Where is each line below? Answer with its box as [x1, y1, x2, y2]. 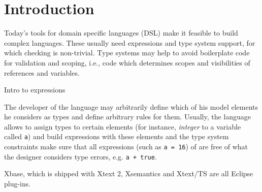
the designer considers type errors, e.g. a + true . [4, 151, 157, 162]
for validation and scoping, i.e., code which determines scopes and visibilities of [4, 57, 250, 68]
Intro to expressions [4, 84, 65, 95]
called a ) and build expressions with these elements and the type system [4, 131, 229, 142]
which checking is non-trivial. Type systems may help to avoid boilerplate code [4, 47, 250, 58]
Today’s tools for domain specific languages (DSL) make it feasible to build [4, 27, 238, 38]
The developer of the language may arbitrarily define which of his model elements [4, 101, 258, 112]
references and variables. [4, 67, 80, 78]
